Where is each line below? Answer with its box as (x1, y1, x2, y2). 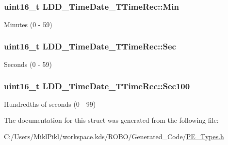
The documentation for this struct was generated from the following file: (4, 115, 219, 125)
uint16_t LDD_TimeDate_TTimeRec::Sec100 (4, 80, 190, 92)
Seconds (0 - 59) (4, 59, 52, 69)
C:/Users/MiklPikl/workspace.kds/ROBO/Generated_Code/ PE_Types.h (4, 131, 224, 142)
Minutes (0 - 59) (4, 19, 52, 30)
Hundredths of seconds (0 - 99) (4, 98, 96, 109)
